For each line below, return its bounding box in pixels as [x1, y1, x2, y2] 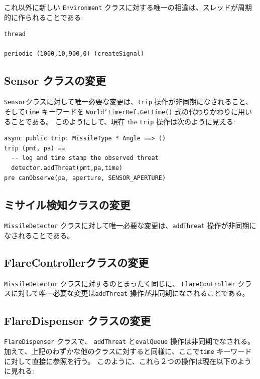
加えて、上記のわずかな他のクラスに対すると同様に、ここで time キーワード [4, 346, 252, 356]
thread [4, 31, 26, 38]
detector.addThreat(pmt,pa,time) [11, 164, 123, 171]
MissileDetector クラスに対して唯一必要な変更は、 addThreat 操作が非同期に [4, 220, 256, 231]
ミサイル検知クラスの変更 [4, 197, 131, 212]
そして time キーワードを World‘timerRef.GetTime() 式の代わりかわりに [4, 106, 238, 116]
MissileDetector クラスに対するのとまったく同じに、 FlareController [4, 278, 235, 288]
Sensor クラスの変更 [4, 73, 106, 88]
